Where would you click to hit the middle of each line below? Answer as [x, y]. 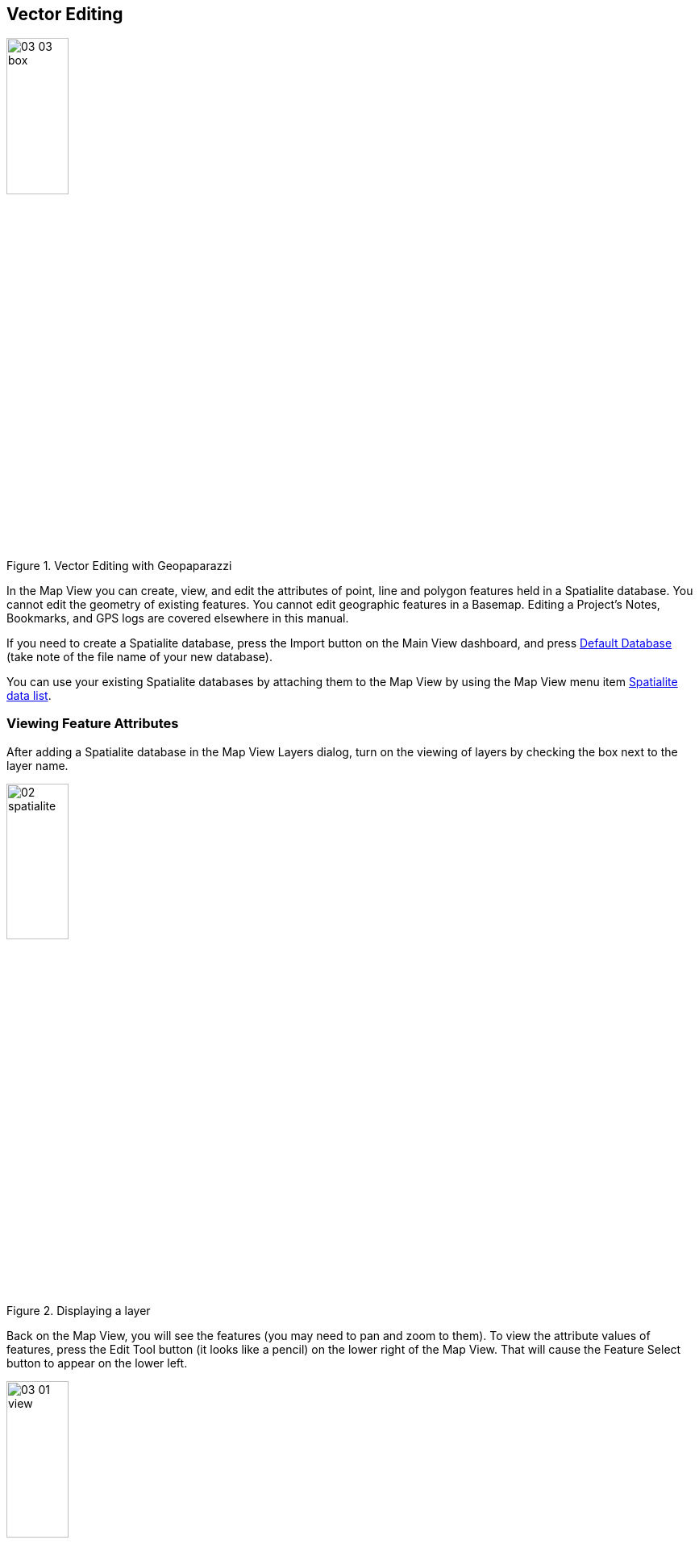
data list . [29, 696]
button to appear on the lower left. [97, 1363]
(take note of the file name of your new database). [139, 657]
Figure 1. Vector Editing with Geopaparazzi [119, 566]
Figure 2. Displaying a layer [79, 1311]
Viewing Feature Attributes [93, 724]
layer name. [37, 765]
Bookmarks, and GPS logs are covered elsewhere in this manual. [178, 618]
